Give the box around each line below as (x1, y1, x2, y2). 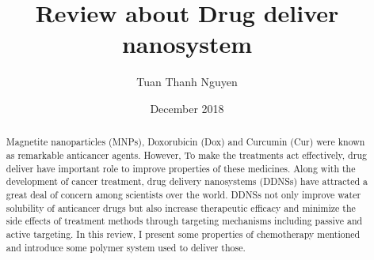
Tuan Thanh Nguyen (136, 73, 238, 90)
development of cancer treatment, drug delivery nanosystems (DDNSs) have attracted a (6, 175, 368, 188)
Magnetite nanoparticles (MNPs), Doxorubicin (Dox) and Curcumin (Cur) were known (6, 135, 365, 149)
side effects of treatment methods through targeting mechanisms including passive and (6, 214, 363, 228)
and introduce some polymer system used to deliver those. (6, 240, 246, 254)
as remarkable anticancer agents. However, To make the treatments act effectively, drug (6, 148, 367, 161)
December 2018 (150, 100, 224, 116)
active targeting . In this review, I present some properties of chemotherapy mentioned (6, 227, 361, 240)
